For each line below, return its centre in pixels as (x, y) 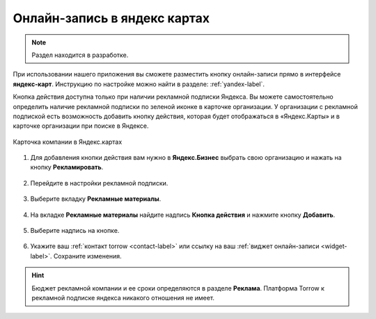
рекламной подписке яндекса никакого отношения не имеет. (123, 297)
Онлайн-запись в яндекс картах (111, 18)
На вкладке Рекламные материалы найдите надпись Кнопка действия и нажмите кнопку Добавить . (183, 215)
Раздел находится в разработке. (80, 55)
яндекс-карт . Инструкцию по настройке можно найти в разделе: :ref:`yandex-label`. (139, 84)
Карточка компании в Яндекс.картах (68, 142)
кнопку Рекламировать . (67, 167)
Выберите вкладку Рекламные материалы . (96, 199)
